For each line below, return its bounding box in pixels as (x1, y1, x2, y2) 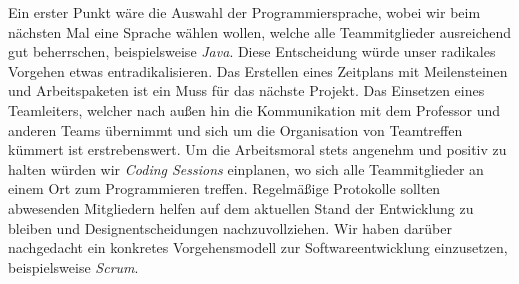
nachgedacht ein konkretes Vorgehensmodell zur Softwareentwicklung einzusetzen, (8, 237, 508, 258)
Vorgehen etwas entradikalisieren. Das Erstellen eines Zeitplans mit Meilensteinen (8, 60, 508, 81)
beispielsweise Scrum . (8, 256, 139, 277)
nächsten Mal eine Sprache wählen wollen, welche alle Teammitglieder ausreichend (8, 21, 512, 42)
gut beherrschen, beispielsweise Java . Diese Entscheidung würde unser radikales (8, 41, 496, 62)
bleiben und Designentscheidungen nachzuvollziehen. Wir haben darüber (8, 217, 452, 238)
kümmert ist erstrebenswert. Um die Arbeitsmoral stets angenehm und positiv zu (8, 139, 507, 160)
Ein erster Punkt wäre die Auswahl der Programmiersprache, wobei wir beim (8, 2, 481, 22)
